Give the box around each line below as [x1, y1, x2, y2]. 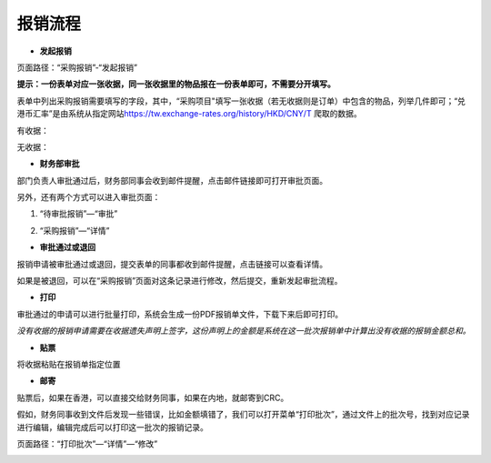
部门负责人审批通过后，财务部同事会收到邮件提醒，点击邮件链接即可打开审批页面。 [16, 175, 327, 186]
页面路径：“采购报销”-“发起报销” [16, 62, 138, 73]
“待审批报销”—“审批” [39, 208, 118, 219]
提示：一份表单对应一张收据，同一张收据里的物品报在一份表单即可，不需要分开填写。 [16, 78, 336, 90]
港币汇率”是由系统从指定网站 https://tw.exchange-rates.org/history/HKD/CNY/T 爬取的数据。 [16, 108, 363, 119]
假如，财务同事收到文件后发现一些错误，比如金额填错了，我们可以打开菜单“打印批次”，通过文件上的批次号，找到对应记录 [16, 409, 470, 420]
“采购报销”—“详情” [39, 225, 110, 236]
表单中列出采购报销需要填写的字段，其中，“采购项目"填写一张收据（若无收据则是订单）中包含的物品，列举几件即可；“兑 [16, 96, 466, 106]
